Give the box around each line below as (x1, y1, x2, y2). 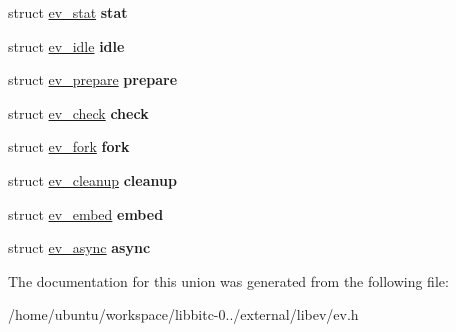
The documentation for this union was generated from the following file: (8, 270, 449, 291)
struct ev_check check (8, 102, 149, 123)
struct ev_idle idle (8, 35, 125, 56)
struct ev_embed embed (8, 203, 164, 224)
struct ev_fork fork (8, 136, 130, 157)
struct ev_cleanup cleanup (8, 169, 177, 190)
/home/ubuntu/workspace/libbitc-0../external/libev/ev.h (8, 304, 359, 325)
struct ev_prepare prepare (8, 69, 178, 90)
